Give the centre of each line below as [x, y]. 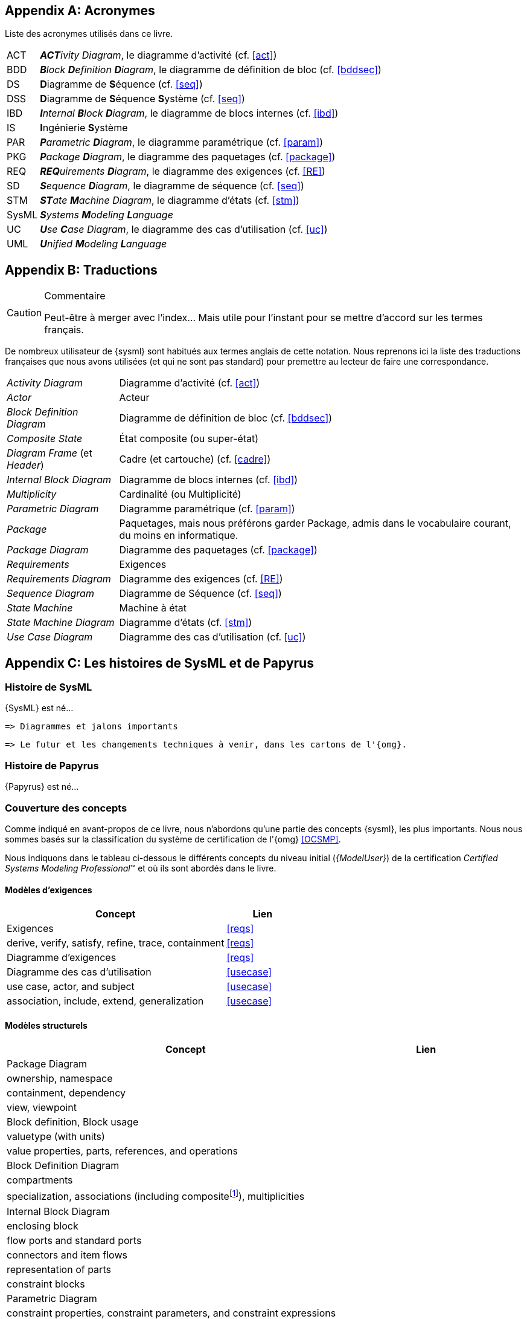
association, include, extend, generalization [105, 1001]
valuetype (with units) [56, 1137]
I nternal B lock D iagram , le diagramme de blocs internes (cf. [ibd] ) [189, 113]
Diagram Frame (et [50, 453]
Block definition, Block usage [73, 1122]
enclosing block [43, 1226]
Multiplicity [32, 494]
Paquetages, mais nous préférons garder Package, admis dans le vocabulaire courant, [315, 523]
